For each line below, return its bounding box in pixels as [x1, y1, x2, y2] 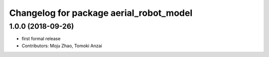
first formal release [21, 36, 61, 42]
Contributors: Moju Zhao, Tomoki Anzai [21, 43, 102, 49]
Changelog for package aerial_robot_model [9, 7, 193, 18]
